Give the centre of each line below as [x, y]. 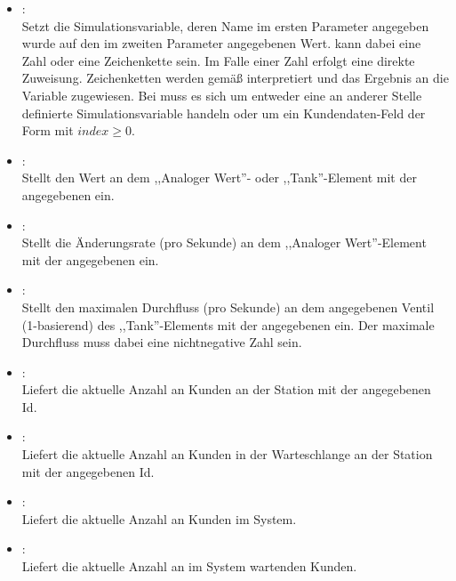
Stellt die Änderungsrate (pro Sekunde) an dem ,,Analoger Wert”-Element [224, 242]
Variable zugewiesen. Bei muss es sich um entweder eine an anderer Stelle [222, 95]
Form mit [48, 130]
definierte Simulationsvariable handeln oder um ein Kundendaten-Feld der [224, 113]
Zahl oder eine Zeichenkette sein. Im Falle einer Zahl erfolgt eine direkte [218, 60]
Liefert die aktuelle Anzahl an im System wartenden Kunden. [189, 566]
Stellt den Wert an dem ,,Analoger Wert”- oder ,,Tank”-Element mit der [219, 178]
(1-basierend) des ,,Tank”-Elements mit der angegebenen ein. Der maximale [228, 324]
